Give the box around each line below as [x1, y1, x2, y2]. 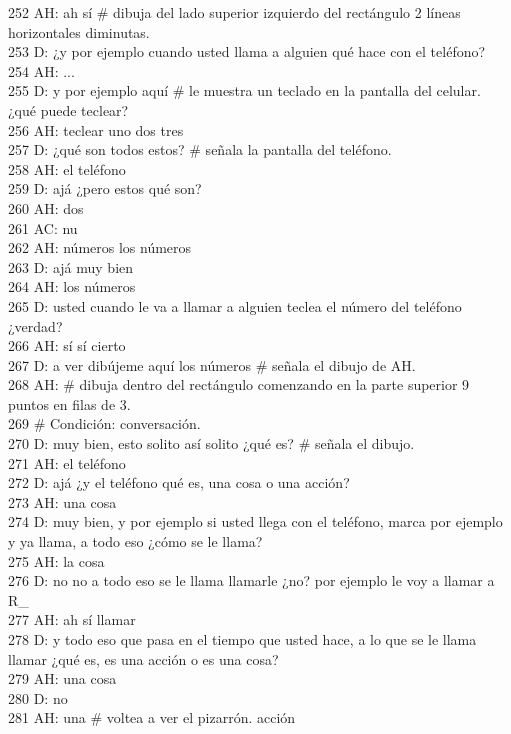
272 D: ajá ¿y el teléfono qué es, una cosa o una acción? [8, 472, 350, 493]
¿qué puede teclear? [8, 99, 129, 120]
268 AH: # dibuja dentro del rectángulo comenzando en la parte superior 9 [8, 374, 470, 395]
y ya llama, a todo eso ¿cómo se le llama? [8, 531, 263, 552]
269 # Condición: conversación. [8, 413, 201, 434]
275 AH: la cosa [8, 550, 105, 571]
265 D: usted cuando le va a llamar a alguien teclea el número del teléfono [8, 295, 462, 316]
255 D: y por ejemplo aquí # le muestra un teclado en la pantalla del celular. [8, 80, 481, 101]
